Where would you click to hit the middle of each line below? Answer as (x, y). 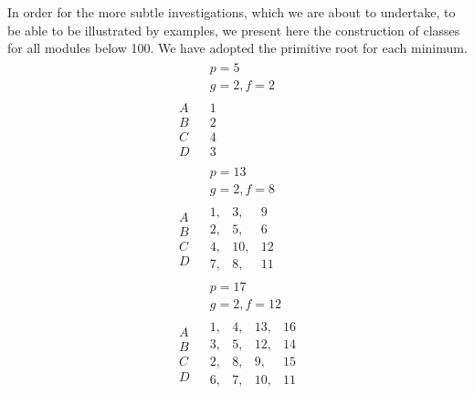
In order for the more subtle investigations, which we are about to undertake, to (232, 12)
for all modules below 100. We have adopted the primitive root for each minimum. (237, 48)
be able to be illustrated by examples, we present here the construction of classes (234, 30)
